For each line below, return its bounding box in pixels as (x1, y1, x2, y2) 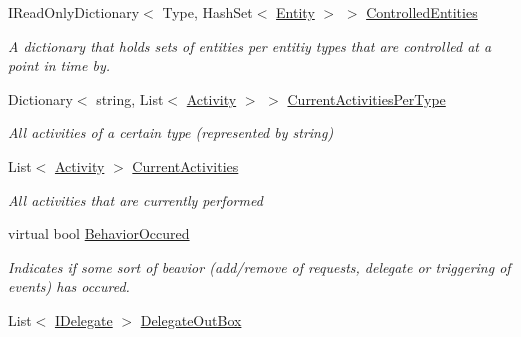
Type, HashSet (162, 2, 253, 22)
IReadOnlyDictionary (8, 2, 140, 22)
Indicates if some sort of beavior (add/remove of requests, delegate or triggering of (8, 256, 511, 277)
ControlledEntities (366, 2, 478, 22)
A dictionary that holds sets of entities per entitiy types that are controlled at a (8, 35, 492, 56)
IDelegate (54, 309, 113, 330)
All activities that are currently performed (8, 189, 263, 210)
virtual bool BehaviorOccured (8, 223, 190, 244)
